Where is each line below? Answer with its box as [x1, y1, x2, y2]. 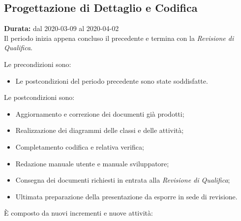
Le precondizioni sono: [4, 59, 71, 69]
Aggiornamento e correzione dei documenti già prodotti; [15, 108, 184, 119]
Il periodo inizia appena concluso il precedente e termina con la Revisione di [4, 32, 234, 43]
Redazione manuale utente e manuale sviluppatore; [15, 158, 169, 168]
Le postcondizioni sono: [4, 92, 75, 102]
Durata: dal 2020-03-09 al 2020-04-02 [4, 23, 119, 33]
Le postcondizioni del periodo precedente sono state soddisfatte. [15, 75, 208, 86]
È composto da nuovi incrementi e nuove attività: [4, 208, 153, 218]
